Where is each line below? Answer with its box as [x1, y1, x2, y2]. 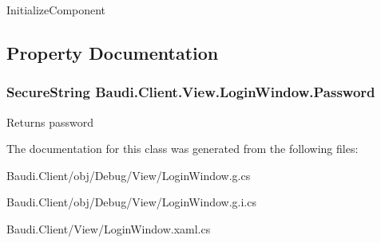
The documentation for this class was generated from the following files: [6, 140, 359, 157]
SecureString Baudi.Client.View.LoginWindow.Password [6, 82, 375, 102]
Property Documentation [6, 40, 219, 65]
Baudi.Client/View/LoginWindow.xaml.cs [6, 220, 211, 237]
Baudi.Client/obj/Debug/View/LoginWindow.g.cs [6, 167, 251, 183]
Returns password [6, 113, 94, 130]
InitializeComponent [6, 2, 106, 18]
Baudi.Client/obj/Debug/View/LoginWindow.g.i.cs [6, 194, 256, 210]
